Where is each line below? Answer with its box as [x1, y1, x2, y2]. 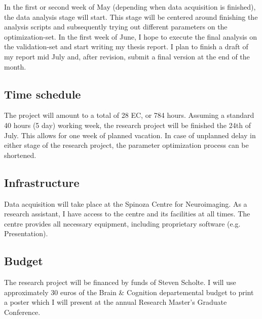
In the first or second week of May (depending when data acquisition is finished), [4, 2, 256, 12]
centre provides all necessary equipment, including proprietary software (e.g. [4, 218, 241, 229]
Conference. [4, 306, 41, 317]
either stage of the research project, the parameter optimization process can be [4, 140, 249, 150]
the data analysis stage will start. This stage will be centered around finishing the [4, 11, 258, 22]
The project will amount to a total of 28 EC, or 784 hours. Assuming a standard [4, 110, 254, 120]
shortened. [4, 149, 36, 160]
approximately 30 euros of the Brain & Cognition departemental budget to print [4, 286, 254, 297]
